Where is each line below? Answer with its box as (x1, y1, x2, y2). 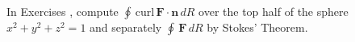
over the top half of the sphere (198, 3, 349, 19)
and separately (90, 19, 162, 35)
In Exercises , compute (6, 3, 119, 19)
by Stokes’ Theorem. (207, 19, 308, 35)
